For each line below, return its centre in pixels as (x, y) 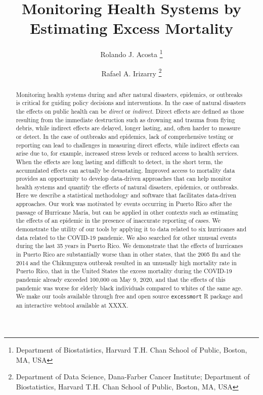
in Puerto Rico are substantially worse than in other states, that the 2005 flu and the (128, 254)
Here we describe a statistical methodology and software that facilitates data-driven (126, 195)
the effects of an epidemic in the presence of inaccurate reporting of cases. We (118, 220)
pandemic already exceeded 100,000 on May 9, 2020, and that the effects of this (121, 280)
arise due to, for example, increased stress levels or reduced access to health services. (127, 153)
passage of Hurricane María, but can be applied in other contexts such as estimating (127, 212)
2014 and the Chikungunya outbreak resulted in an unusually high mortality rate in (126, 262)
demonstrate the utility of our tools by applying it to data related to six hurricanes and (131, 229)
